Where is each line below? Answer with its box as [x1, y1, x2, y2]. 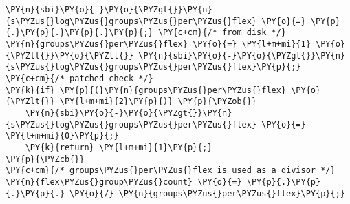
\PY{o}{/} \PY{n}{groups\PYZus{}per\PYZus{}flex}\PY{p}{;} [69, 188, 345, 198]
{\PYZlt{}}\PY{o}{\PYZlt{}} [6, 50, 134, 61]
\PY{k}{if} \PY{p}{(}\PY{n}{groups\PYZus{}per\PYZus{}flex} [6, 85, 287, 95]
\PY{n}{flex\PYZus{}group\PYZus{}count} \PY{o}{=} [6, 176, 242, 187]
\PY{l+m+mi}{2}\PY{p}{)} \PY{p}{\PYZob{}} [59, 96, 257, 107]
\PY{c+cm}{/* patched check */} [6, 73, 153, 83]
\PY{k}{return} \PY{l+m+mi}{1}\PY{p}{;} [25, 142, 212, 152]
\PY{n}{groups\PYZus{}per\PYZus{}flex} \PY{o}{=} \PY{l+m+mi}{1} [6, 39, 311, 49]
